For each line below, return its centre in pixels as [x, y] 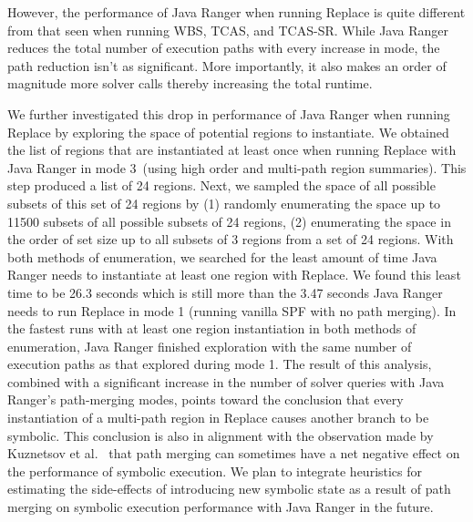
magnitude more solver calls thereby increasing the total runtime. [190, 83]
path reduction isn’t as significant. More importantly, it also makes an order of [227, 65]
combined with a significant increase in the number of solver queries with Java [226, 381]
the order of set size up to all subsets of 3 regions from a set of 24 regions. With [231, 239]
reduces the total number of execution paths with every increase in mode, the [224, 48]
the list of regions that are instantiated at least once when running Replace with [232, 150]
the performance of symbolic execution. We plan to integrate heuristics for [215, 471]
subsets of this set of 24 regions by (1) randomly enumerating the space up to [224, 203]
